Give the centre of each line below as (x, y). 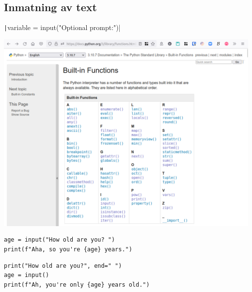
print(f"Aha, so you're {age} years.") (68, 249)
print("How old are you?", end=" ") (63, 266)
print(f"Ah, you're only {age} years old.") (77, 284)
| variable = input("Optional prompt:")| (62, 27)
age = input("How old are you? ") (60, 240)
